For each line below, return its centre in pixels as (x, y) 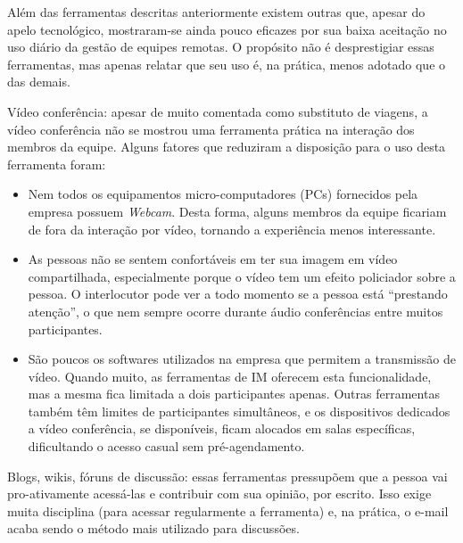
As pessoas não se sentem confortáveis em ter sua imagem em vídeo (213, 259)
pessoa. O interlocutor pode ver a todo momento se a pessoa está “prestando (238, 294)
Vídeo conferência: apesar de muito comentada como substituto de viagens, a (218, 111)
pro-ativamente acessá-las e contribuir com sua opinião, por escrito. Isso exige (219, 494)
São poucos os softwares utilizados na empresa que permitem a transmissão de (242, 359)
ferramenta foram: (57, 164)
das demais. (39, 82)
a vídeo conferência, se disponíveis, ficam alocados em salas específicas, (222, 428)
